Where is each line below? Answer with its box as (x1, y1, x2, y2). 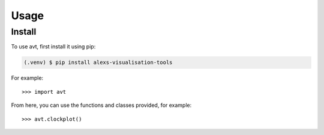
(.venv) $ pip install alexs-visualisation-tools (23, 59, 173, 66)
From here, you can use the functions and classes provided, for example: (11, 102, 192, 109)
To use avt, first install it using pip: (11, 43, 96, 50)
